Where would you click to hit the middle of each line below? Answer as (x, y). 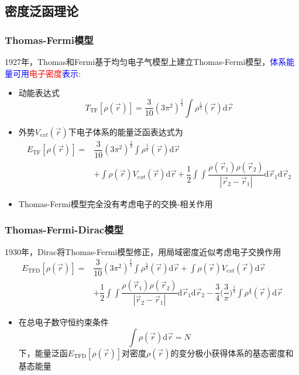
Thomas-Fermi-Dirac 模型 (64, 230)
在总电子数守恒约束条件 (63, 322)
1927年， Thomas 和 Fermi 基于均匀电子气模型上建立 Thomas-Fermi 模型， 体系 (146, 61)
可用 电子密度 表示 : (47, 73)
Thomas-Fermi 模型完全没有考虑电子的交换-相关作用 (116, 203)
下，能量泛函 (43, 352)
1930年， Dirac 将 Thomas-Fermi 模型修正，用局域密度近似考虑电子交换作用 (143, 251)
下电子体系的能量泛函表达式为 (126, 131)
